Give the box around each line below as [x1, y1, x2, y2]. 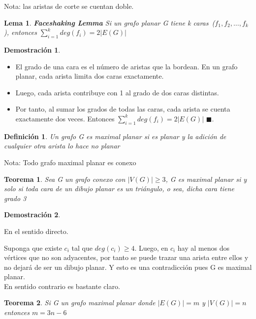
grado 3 [4, 193, 27, 203]
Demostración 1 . [4, 44, 61, 55]
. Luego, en [134, 242, 168, 253]
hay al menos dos [177, 242, 229, 253]
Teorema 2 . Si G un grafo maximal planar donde [4, 297, 156, 308]
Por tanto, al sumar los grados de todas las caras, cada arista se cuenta [15, 104, 230, 114]
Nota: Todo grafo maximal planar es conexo [4, 157, 136, 167]
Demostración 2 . [4, 209, 61, 220]
